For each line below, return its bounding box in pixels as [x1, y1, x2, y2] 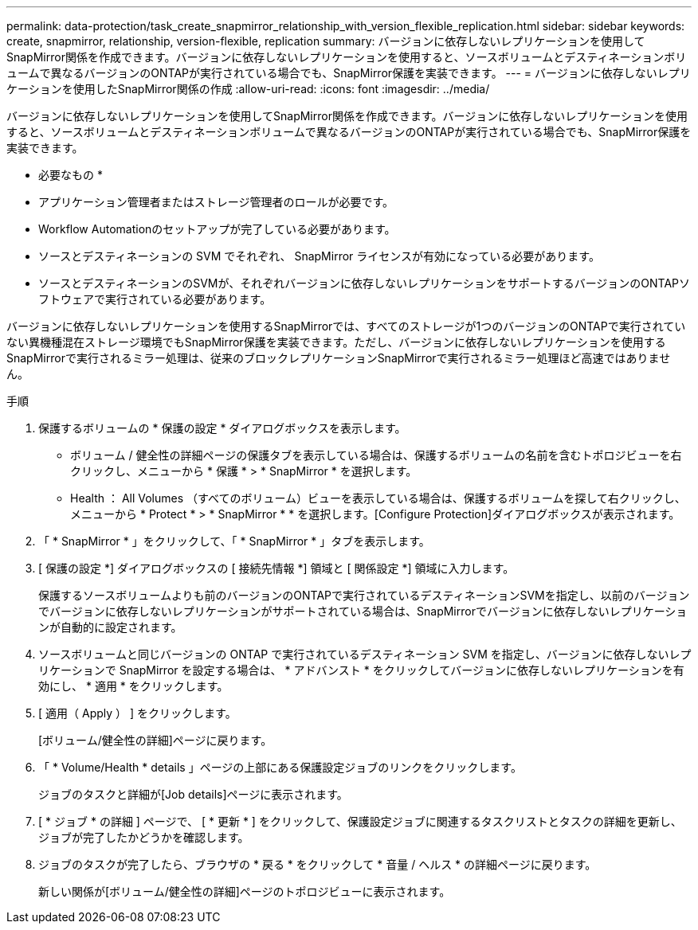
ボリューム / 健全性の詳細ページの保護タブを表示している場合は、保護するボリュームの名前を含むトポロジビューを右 [70, 448, 682, 462]
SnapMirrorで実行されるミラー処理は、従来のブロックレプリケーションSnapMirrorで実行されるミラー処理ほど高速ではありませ [6, 351, 671, 365]
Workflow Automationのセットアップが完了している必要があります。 [38, 222, 396, 236]
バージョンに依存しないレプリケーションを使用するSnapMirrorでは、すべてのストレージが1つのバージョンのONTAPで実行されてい [6, 319, 686, 333]
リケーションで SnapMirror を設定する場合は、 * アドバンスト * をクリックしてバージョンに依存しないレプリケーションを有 [38, 663, 684, 677]
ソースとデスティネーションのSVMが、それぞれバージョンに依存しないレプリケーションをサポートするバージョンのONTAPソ [38, 276, 691, 290]
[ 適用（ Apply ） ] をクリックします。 [38, 706, 237, 720]
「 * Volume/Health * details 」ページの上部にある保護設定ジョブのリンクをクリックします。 [38, 760, 522, 774]
